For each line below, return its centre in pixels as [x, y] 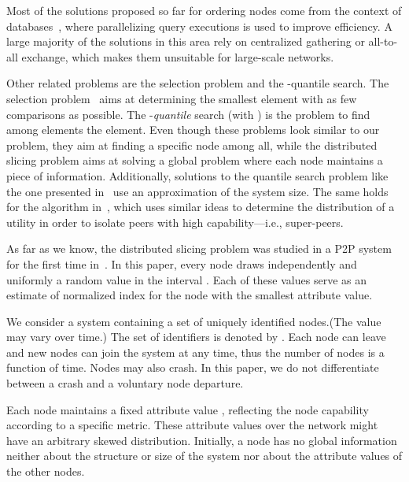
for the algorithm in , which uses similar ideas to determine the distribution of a [201, 207]
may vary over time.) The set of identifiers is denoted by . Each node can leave [196, 337]
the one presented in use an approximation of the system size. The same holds [197, 191]
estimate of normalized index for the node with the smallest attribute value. [190, 295]
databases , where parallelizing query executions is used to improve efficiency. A [199, 26]
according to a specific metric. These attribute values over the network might [192, 425]
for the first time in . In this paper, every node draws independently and [182, 263]
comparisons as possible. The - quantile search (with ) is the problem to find [188, 114]
